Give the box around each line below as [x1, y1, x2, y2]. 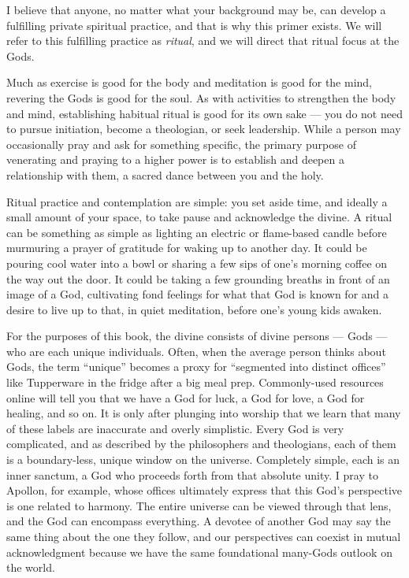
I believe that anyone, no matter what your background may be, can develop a [6, 2, 386, 17]
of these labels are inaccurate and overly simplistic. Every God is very [6, 420, 344, 436]
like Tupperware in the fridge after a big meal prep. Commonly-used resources [6, 374, 384, 391]
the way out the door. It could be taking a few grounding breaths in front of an [6, 270, 390, 287]
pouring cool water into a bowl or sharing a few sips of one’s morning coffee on [6, 254, 388, 271]
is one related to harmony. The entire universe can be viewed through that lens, [6, 497, 392, 513]
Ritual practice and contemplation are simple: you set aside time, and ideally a [6, 193, 388, 209]
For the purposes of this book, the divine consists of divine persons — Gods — [6, 328, 388, 344]
